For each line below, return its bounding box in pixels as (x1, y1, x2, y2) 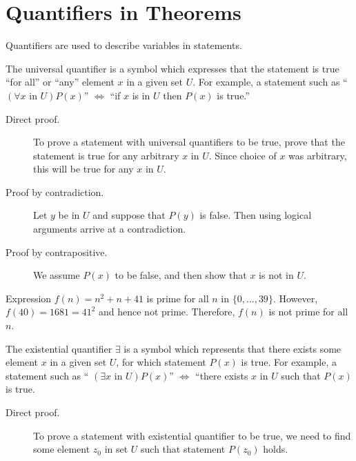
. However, (273, 291, 318, 305)
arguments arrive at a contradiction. (33, 222, 186, 236)
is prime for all (146, 291, 209, 305)
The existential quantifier (6, 341, 112, 355)
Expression (6, 291, 52, 305)
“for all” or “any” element (6, 75, 115, 89)
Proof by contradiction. (6, 184, 104, 199)
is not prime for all (268, 304, 348, 319)
